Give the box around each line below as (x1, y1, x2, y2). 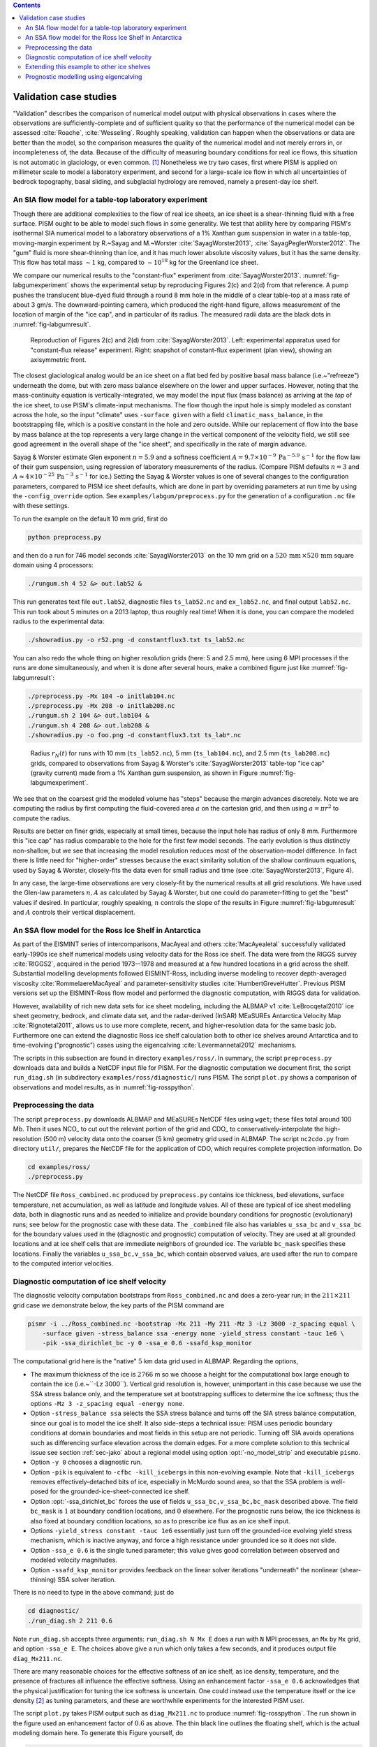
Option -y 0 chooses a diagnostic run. (30, 1458, 142, 1467)
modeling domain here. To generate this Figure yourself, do (13, 1729, 184, 1737)
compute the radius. (13, 814, 71, 822)
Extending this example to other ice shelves (25, 63, 151, 71)
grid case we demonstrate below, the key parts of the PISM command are (13, 1300, 225, 1310)
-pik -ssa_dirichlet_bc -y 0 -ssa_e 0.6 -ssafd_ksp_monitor (42, 1339, 253, 1347)
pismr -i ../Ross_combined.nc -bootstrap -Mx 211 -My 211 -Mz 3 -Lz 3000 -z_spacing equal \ (27, 1319, 355, 1328)
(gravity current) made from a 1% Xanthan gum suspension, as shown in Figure (30, 769, 258, 777)
